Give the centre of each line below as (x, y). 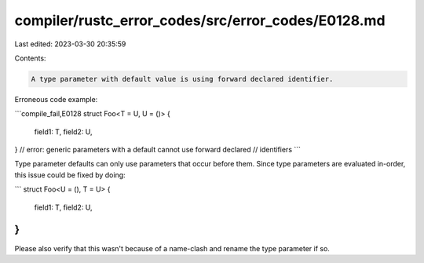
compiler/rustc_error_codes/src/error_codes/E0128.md (200, 20)
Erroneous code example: (56, 99)
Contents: (30, 58)
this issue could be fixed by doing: (70, 175)
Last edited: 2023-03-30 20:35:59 (70, 44)
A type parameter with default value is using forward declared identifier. (182, 79)
